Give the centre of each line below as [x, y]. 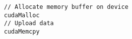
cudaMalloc [22, 15]
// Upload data [29, 23]
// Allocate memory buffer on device [66, 7]
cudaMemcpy [22, 31]
